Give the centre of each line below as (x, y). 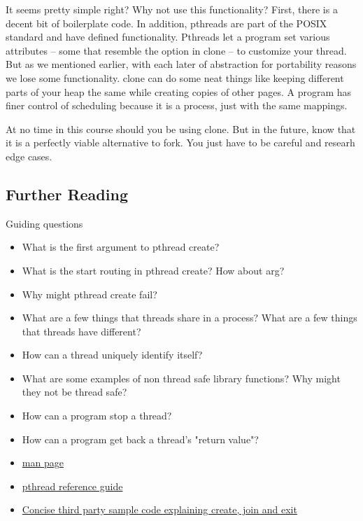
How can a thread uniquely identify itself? (112, 355)
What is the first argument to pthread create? (121, 247)
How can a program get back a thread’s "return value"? (140, 439)
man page (43, 463)
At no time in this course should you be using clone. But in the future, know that (181, 128)
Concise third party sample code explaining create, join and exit (159, 509)
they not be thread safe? (74, 392)
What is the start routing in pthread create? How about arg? (153, 270)
